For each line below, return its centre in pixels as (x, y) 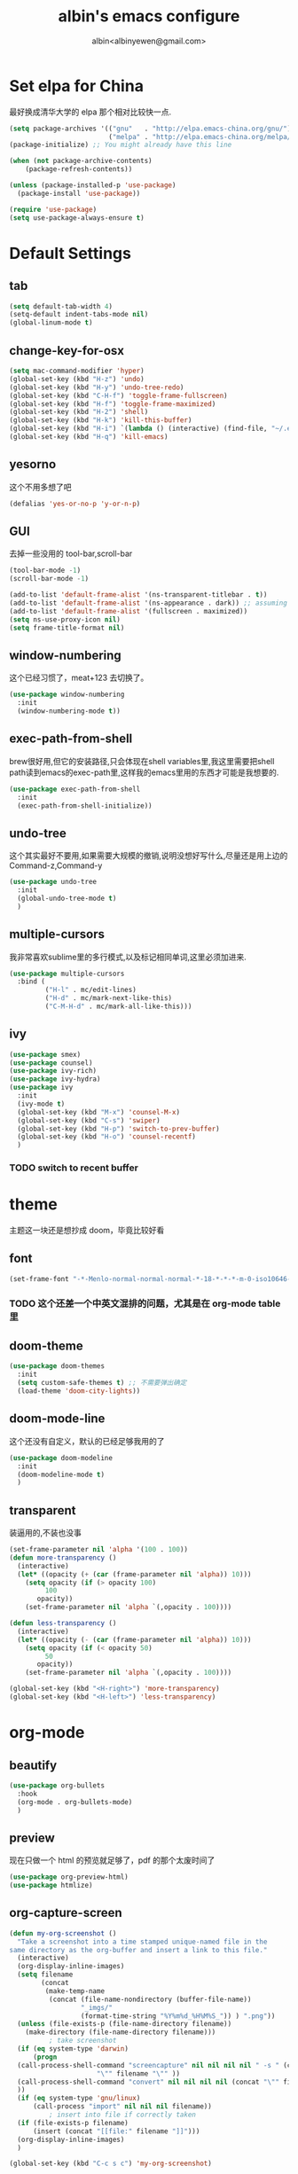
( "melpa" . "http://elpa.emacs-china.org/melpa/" (201, 137)
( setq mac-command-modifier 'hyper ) (77, 371)
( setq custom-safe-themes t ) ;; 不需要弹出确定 (102, 1383)
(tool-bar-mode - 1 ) (45, 571)
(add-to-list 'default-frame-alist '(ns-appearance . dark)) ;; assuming (149, 603)
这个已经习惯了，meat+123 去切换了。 (79, 678)
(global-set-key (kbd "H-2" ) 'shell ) (79, 412)
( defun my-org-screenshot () (63, 1933)
